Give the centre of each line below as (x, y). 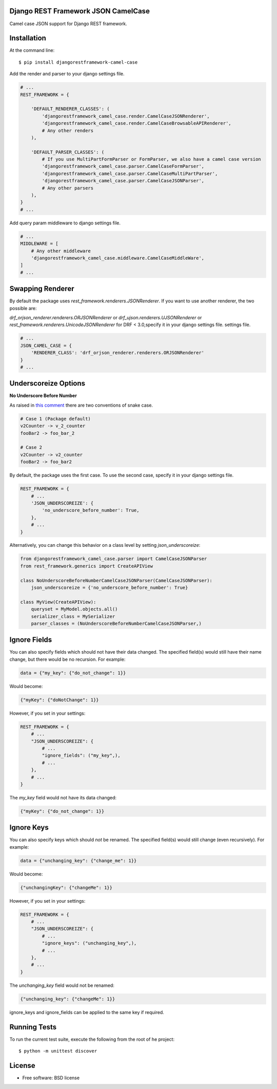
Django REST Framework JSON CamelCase (80, 11)
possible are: (23, 308)
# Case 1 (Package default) (55, 419)
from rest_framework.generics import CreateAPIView (87, 566)
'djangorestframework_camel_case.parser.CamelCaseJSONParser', (123, 181)
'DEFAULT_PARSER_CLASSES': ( (68, 152)
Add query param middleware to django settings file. (65, 223)
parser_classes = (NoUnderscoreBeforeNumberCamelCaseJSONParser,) (116, 623)
